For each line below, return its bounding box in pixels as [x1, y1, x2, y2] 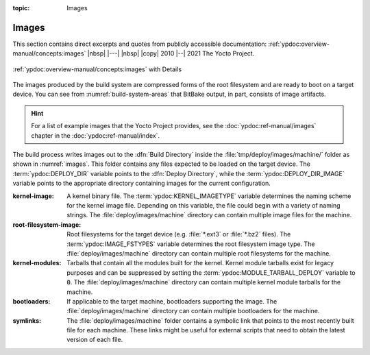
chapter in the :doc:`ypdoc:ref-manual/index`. [31, 131, 160, 140]
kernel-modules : [12, 259, 62, 267]
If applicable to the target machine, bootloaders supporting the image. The [66, 297, 277, 305]
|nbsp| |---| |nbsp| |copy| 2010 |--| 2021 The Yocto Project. [87, 49, 255, 58]
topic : [12, 4, 30, 12]
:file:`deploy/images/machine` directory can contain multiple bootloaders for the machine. [66, 307, 320, 315]
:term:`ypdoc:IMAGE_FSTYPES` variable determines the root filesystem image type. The [66, 240, 315, 248]
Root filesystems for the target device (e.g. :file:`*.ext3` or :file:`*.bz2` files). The [66, 230, 291, 238]
